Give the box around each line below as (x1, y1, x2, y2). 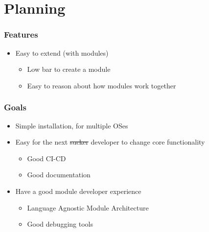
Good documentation (27, 169, 91, 180)
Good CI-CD (27, 153, 66, 163)
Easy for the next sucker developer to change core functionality (15, 137, 205, 147)
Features (4, 28, 38, 41)
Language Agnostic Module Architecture (27, 202, 149, 212)
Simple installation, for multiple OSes (15, 120, 128, 130)
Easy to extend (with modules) (15, 47, 109, 58)
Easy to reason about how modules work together (27, 80, 176, 90)
